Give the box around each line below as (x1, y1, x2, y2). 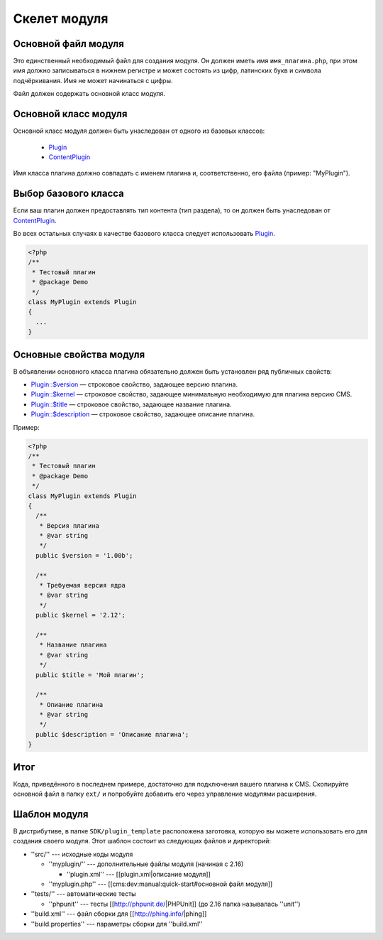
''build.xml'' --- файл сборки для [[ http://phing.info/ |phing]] (30, 909, 207, 918)
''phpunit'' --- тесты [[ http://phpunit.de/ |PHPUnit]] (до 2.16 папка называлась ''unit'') (48, 900, 301, 908)
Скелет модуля (13, 11, 109, 26)
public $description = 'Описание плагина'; (35, 730, 189, 738)
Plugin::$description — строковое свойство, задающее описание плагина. (30, 410, 255, 418)
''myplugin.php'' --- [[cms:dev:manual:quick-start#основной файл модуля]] (48, 880, 273, 888)
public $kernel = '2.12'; (35, 611, 126, 620)
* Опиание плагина (39, 701, 104, 708)
